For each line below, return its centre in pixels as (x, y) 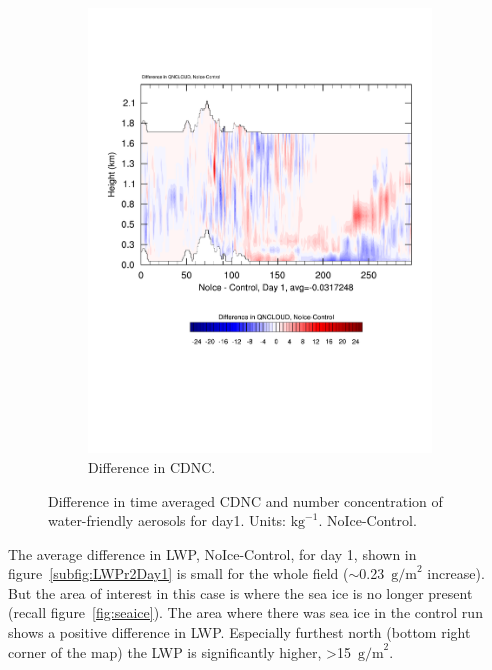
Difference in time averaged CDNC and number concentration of (245, 500)
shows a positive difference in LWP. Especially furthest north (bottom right (239, 632)
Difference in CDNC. (152, 466)
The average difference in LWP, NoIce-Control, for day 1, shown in (212, 553)
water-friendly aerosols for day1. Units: (167, 520)
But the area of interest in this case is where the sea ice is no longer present (240, 592)
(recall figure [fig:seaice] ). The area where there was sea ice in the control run (245, 612)
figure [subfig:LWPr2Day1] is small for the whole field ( (178, 573)
